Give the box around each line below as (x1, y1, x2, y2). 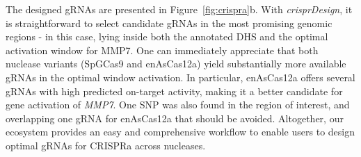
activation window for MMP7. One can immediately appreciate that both (6, 42, 319, 57)
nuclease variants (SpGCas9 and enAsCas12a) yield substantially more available (6, 56, 346, 71)
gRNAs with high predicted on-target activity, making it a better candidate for (6, 83, 343, 98)
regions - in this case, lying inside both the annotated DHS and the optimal (6, 29, 328, 44)
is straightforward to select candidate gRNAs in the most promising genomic (6, 15, 332, 30)
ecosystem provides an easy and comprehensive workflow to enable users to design (6, 124, 355, 139)
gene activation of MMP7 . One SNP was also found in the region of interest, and (6, 97, 350, 112)
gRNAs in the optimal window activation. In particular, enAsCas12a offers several (6, 69, 355, 84)
